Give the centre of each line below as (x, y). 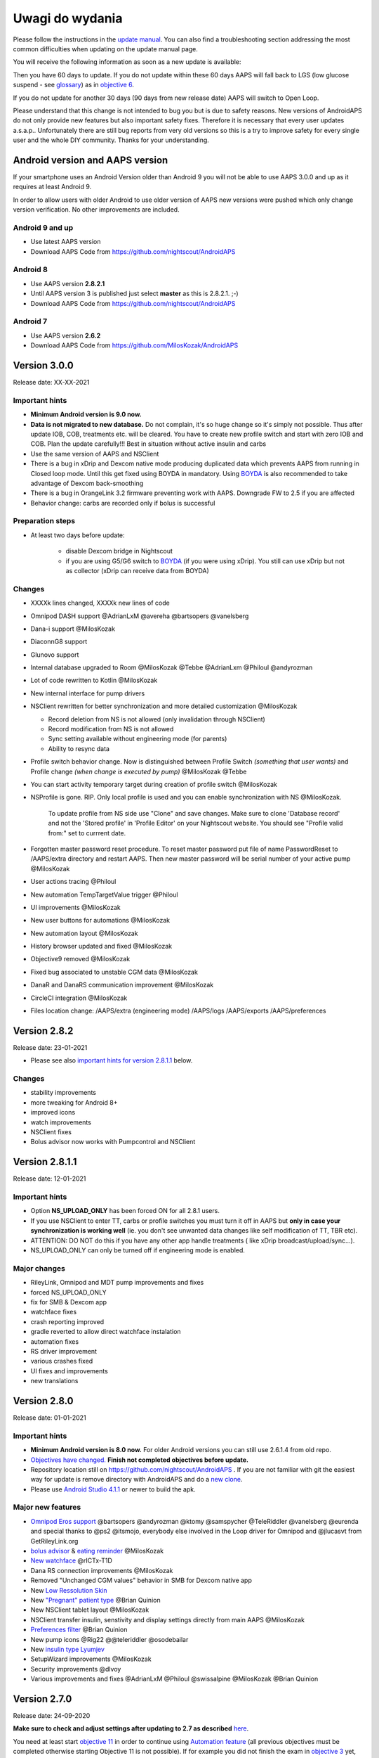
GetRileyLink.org (54, 1541)
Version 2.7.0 (42, 1699)
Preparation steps (44, 521)
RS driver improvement (64, 1351)
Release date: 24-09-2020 (52, 1715)
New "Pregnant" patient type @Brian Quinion (95, 1600)
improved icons (53, 1112)
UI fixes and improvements (69, 1371)
